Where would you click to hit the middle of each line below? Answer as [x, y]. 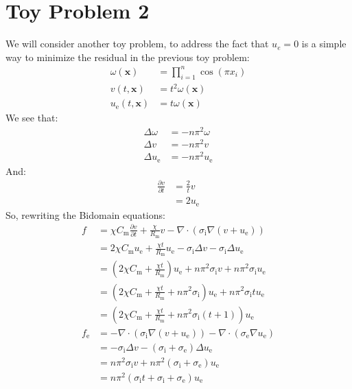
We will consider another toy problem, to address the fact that [137, 44]
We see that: [32, 118]
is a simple [324, 44]
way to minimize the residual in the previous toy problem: [128, 57]
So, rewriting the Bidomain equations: [85, 214]
